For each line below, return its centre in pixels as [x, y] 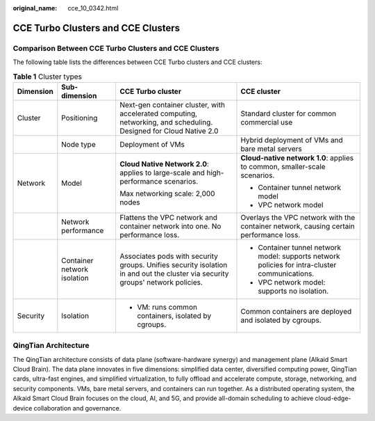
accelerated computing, [158, 113]
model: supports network [299, 256]
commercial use [267, 122]
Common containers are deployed [296, 311]
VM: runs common [167, 307]
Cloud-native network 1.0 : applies [297, 158]
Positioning [80, 118]
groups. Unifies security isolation [173, 264]
